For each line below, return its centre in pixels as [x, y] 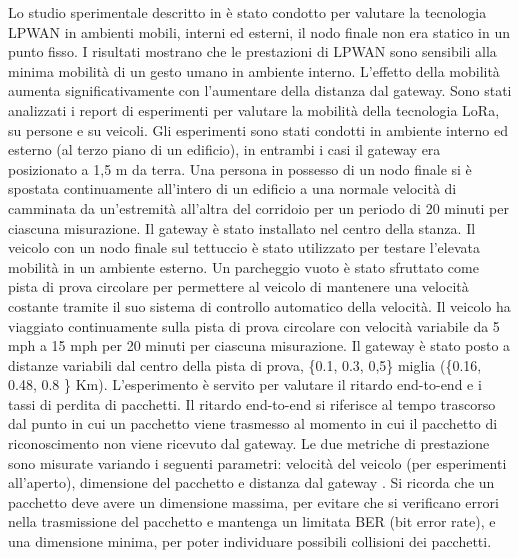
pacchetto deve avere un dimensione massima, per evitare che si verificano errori [253, 501]
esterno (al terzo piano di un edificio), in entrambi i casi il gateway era [224, 149]
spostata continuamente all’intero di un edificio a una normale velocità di [232, 188]
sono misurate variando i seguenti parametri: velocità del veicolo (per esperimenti [257, 462]
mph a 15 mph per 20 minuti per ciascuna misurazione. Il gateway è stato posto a [259, 345]
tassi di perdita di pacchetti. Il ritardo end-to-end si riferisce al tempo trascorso [252, 403]
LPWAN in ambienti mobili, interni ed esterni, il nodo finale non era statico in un [259, 31]
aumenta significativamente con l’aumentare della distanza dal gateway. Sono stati [260, 90]
